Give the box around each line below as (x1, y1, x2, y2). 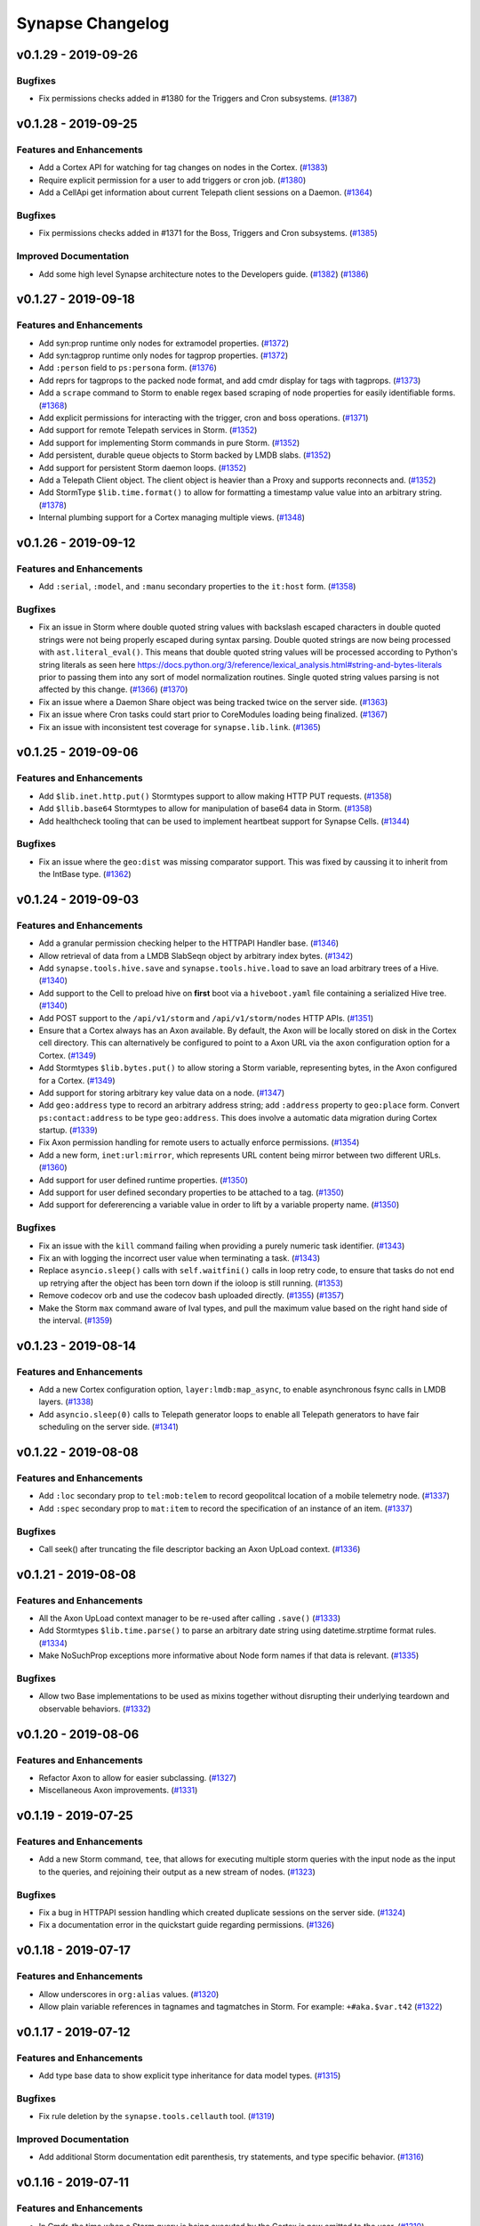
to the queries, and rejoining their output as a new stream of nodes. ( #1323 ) (38, 1866, 316, 1877)
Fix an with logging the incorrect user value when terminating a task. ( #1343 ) (38, 1252, 321, 1263)
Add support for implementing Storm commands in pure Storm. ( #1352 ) (38, 437, 300, 448)
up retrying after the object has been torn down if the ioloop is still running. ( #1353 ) (38, 1278, 344, 1288)
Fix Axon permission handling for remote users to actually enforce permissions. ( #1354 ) (38, 1137, 360, 1148)
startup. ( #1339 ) (38, 1125, 98, 1135)
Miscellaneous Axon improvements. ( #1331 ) (38, 1785, 198, 1796)
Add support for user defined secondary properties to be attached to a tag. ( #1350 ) (38, 1187, 344, 1198)
